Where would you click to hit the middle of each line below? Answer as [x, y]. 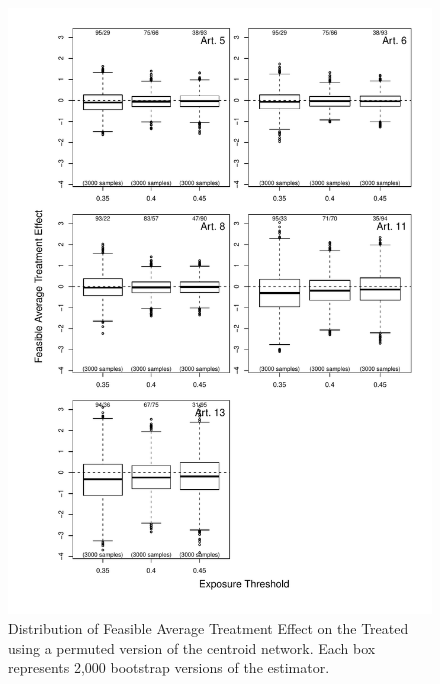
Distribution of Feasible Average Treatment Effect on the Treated [208, 627]
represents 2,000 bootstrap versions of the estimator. [169, 667]
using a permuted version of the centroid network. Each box [192, 647]
